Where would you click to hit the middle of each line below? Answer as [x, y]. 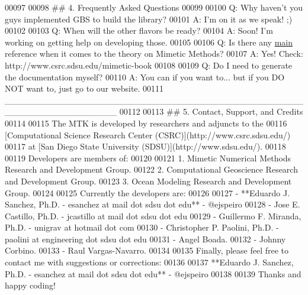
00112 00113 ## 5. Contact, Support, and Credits [211, 111]
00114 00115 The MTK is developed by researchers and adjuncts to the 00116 [146, 123]
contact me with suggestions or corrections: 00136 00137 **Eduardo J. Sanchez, [149, 262]
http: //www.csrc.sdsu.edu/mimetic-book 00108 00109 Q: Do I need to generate [149, 65]
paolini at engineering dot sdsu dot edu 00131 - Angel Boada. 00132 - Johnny [145, 239]
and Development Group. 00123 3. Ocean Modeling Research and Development [148, 181]
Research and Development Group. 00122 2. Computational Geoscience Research [151, 169]
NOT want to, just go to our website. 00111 [84, 88]
